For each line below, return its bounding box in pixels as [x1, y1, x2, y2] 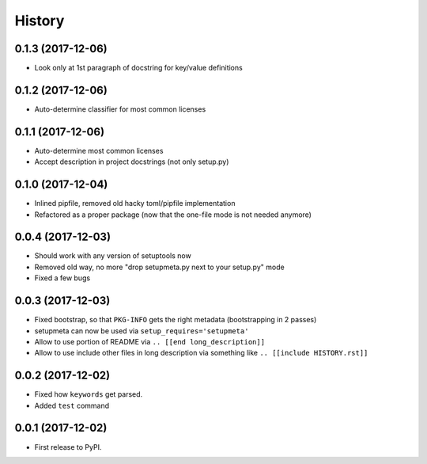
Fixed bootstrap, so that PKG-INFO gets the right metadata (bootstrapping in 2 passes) [34, 315, 317, 325]
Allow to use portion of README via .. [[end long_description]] [34, 337, 265, 346]
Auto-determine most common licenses [34, 146, 164, 155]
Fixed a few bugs [34, 273, 91, 283]
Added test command [34, 401, 110, 410]
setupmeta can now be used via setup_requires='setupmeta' [34, 325, 249, 336]
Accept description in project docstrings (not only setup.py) [34, 157, 229, 166]
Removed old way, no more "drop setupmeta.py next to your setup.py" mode [34, 262, 285, 272]
